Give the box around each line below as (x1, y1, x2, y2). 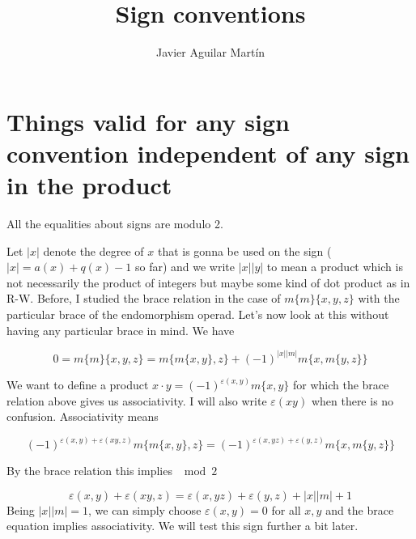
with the (358, 290, 400, 307)
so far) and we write (134, 258, 236, 275)
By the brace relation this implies (6, 462, 172, 479)
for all (271, 501, 301, 518)
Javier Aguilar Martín (155, 44, 265, 61)
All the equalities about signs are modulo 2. (6, 215, 223, 232)
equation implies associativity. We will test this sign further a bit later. (6, 517, 359, 534)
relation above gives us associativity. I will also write (6, 392, 267, 409)
